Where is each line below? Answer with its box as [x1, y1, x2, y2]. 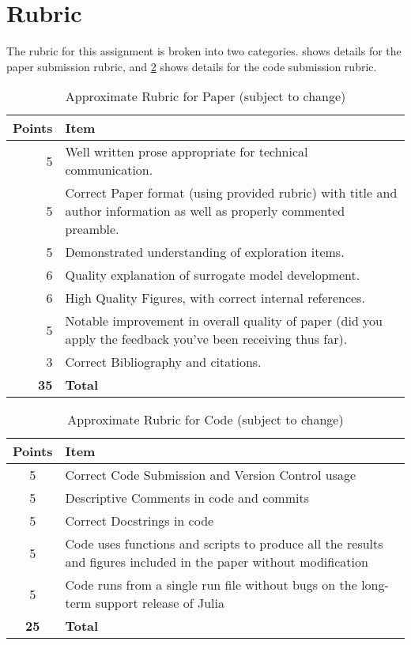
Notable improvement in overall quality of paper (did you [65, 311, 383, 330]
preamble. [65, 220, 119, 239]
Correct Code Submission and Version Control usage [65, 466, 356, 485]
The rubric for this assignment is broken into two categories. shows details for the [6, 43, 402, 59]
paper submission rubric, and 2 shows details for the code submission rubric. [6, 58, 377, 74]
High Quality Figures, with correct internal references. [65, 289, 365, 307]
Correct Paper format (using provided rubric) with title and [65, 183, 398, 202]
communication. [65, 160, 153, 179]
